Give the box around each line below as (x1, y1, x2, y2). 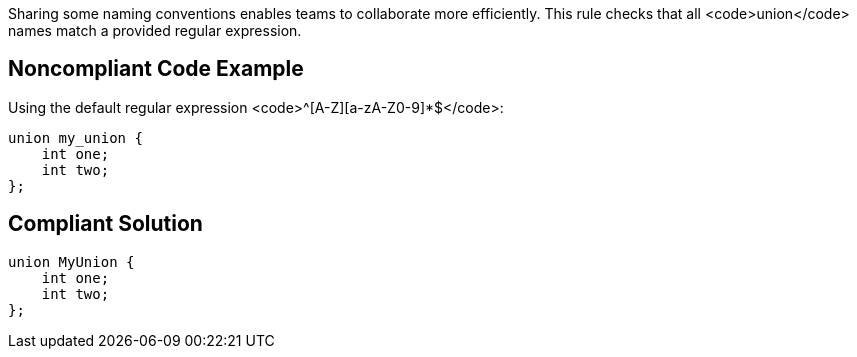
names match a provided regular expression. (8, 22, 302, 39)
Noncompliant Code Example (8, 56, 304, 82)
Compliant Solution (8, 211, 203, 237)
